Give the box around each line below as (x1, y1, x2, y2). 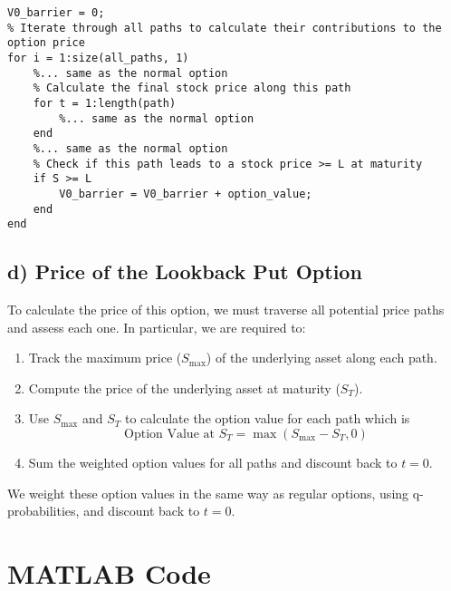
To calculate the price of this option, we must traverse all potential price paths (7, 300, 445, 319)
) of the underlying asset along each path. (206, 348, 437, 367)
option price (7, 36, 85, 50)
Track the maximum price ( (28, 348, 182, 367)
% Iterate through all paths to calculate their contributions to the (7, 21, 442, 34)
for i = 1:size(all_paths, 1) (7, 51, 189, 64)
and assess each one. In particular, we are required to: (7, 317, 306, 336)
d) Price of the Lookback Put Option (7, 257, 362, 286)
